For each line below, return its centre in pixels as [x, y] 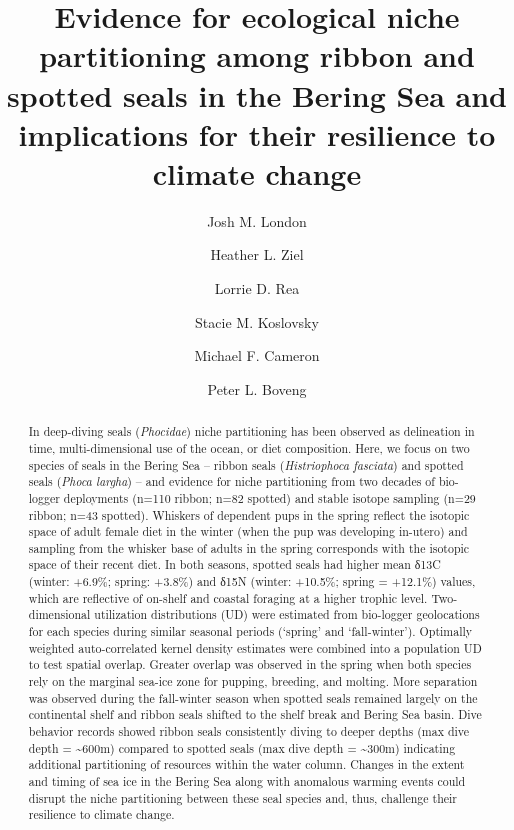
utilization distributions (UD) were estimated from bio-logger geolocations [287, 614]
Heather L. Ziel [257, 254]
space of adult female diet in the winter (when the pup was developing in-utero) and [248, 531]
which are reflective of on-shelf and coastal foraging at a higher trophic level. [228, 597]
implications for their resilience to [257, 133]
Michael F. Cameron [257, 355]
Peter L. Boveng [257, 388]
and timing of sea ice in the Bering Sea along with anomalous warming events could [247, 781]
